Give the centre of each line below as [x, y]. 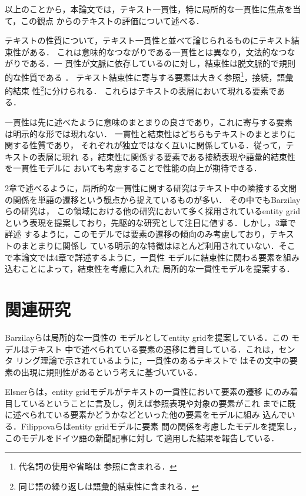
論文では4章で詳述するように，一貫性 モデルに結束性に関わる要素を [152, 257]
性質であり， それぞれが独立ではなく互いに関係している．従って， [157, 145]
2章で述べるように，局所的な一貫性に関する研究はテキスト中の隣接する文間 [151, 188]
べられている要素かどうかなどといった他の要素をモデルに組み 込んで [154, 415]
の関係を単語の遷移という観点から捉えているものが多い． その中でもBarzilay [153, 199]
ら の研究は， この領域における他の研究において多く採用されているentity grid [153, 211]
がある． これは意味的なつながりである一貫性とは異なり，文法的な [150, 51]
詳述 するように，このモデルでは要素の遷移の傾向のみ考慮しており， [137, 234]
